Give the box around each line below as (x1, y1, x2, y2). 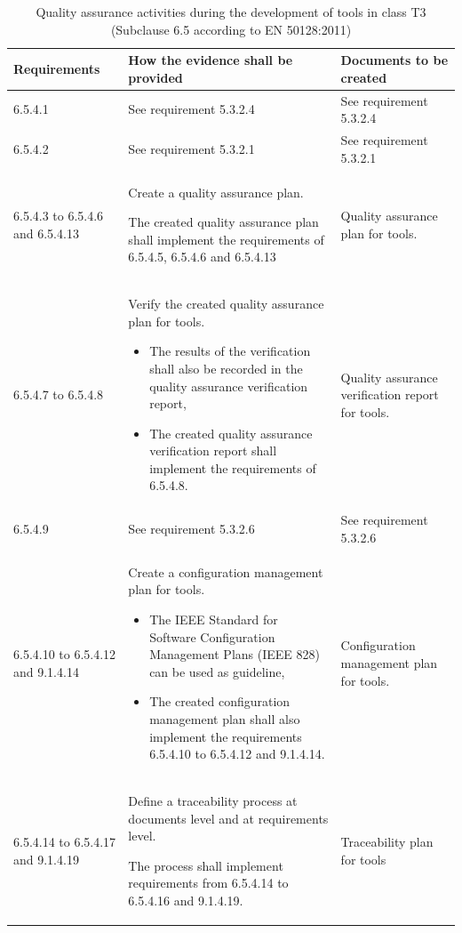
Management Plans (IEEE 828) (149, 645, 320, 664)
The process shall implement (128, 856, 283, 874)
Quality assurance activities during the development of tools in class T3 (36, 3, 426, 20)
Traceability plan (340, 832, 434, 851)
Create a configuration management (128, 562, 323, 581)
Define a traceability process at (128, 791, 298, 809)
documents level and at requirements (128, 808, 329, 827)
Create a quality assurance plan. (128, 182, 304, 201)
